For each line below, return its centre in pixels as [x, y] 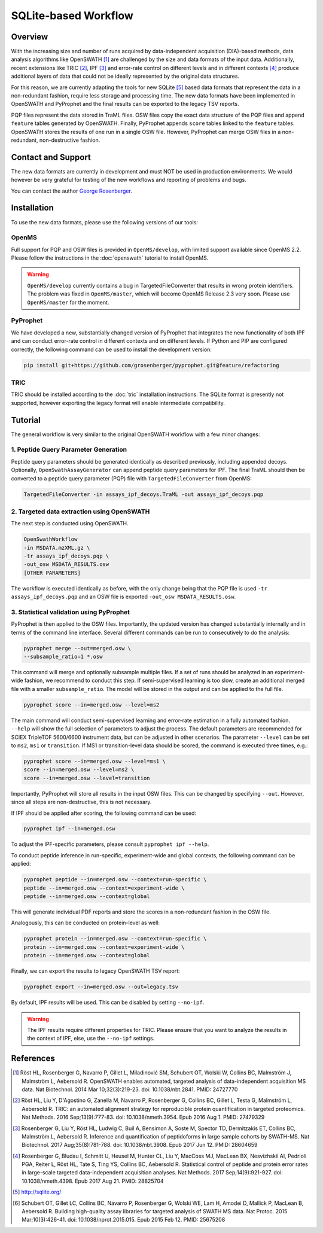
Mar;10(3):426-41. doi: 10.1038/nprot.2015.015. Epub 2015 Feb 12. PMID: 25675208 [124, 1220]
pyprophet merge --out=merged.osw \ [77, 648]
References [33, 1059]
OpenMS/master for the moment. [68, 302]
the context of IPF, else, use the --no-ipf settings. [91, 1039]
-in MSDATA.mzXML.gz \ [57, 548]
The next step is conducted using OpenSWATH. [70, 523]
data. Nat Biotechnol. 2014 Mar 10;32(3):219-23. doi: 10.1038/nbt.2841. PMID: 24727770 [130, 1089]
